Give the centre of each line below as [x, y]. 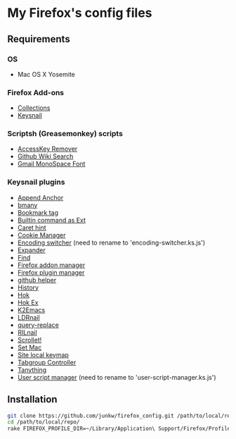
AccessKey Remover [47, 149]
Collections [34, 108]
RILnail [27, 332]
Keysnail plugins [36, 183]
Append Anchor [40, 197]
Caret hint [32, 228]
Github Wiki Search [45, 156]
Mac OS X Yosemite [46, 74]
